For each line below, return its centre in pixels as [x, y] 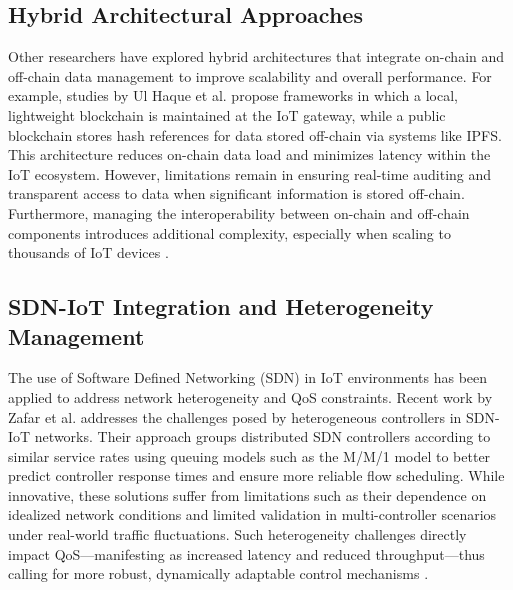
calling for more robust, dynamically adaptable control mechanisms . [218, 573]
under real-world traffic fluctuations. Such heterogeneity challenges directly [237, 534]
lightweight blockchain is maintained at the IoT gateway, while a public [227, 114]
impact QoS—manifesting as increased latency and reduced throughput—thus [246, 553]
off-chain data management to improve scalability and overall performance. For [250, 75]
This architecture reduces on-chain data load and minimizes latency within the [249, 154]
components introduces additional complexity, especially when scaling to [229, 232]
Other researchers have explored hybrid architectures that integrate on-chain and [256, 56]
